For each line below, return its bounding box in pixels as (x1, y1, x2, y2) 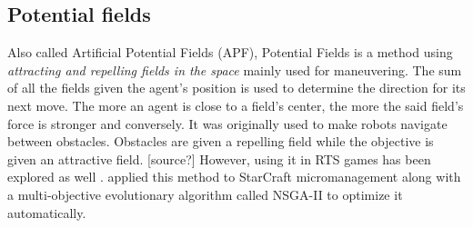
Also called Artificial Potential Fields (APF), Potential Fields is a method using (7, 43, 453, 62)
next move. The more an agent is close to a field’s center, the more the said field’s (7, 95, 464, 114)
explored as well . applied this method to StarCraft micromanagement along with (7, 167, 461, 186)
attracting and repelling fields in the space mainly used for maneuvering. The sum (7, 60, 462, 79)
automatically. (7, 203, 86, 222)
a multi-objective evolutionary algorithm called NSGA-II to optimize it (7, 184, 403, 203)
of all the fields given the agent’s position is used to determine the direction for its (7, 78, 466, 97)
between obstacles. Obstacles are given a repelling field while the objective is (7, 132, 434, 151)
